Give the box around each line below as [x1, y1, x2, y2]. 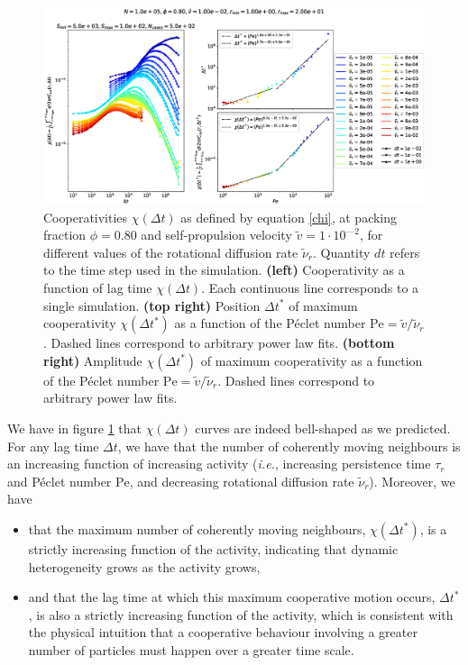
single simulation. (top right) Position [43, 296, 261, 314]
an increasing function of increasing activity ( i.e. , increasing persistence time [7, 454, 431, 473]
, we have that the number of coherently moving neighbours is [117, 436, 461, 455]
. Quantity [313, 242, 371, 261]
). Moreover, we [369, 471, 455, 490]
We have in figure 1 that [7, 418, 142, 437]
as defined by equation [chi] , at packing [180, 207, 398, 226]
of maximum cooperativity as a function [200, 351, 423, 369]
